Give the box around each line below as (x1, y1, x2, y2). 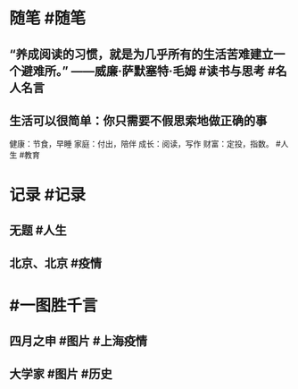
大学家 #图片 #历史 (9, 367, 113, 382)
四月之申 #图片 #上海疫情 (9, 333, 148, 349)
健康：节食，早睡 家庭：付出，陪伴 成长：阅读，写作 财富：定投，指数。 (9, 139, 274, 149)
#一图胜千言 (9, 295, 98, 316)
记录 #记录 (9, 184, 87, 205)
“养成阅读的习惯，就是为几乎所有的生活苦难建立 (9, 47, 274, 62)
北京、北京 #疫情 (9, 256, 103, 271)
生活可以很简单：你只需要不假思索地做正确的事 (9, 113, 268, 128)
